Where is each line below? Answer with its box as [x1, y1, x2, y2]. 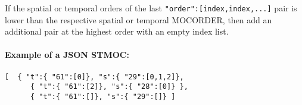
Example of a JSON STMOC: [5, 48, 129, 61]
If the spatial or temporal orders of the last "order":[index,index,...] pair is [5, 2, 297, 14]
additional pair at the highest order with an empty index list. [5, 25, 229, 38]
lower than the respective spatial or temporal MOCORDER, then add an [5, 13, 272, 26]
